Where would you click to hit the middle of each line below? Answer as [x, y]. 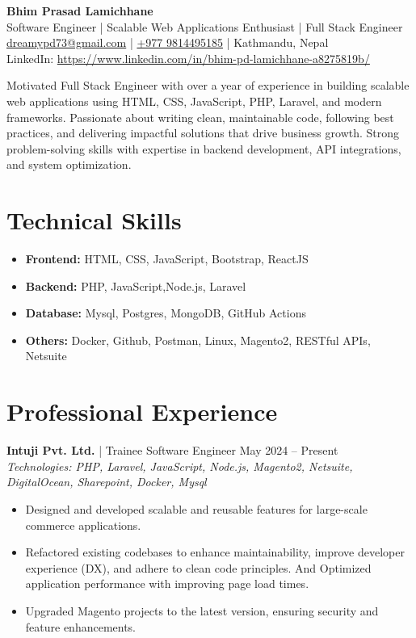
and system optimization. [69, 164]
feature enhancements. [81, 626]
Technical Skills [94, 220]
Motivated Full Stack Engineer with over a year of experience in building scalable [208, 85]
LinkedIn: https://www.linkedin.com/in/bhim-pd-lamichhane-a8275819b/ [188, 58]
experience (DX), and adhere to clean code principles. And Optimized [198, 567]
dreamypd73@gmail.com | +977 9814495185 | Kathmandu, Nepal [168, 42]
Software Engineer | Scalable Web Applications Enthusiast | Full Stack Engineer [205, 26]
